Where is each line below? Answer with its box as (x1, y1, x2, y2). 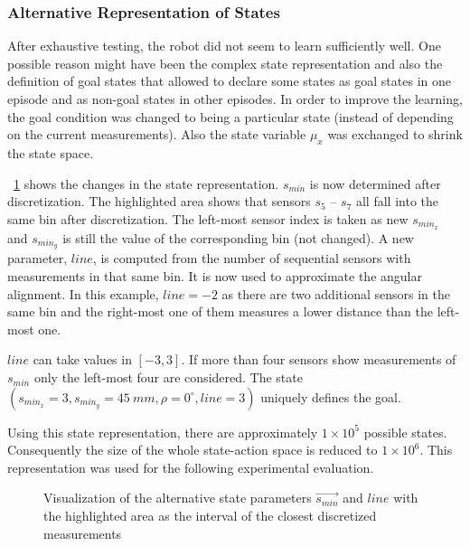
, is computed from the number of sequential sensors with (92, 249, 411, 268)
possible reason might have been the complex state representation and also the (7, 53, 443, 72)
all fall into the (355, 192, 438, 211)
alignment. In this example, (7, 284, 159, 303)
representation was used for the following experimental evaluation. (7, 457, 374, 476)
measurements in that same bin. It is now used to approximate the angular (7, 267, 422, 286)
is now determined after (309, 174, 441, 193)
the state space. (7, 143, 94, 162)
